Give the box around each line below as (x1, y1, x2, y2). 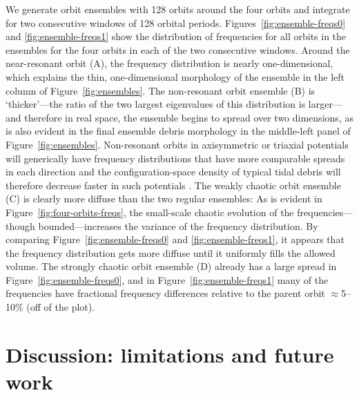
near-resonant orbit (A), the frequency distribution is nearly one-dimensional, (6, 56, 333, 70)
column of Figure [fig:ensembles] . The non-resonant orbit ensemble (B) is (6, 83, 316, 97)
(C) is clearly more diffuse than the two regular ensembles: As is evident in (6, 191, 322, 206)
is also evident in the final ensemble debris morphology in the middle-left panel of (6, 124, 351, 138)
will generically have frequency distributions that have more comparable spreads (6, 151, 345, 165)
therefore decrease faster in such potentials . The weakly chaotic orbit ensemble (6, 177, 341, 192)
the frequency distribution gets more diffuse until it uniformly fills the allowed (6, 245, 336, 260)
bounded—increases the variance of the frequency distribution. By (38, 218, 318, 233)
